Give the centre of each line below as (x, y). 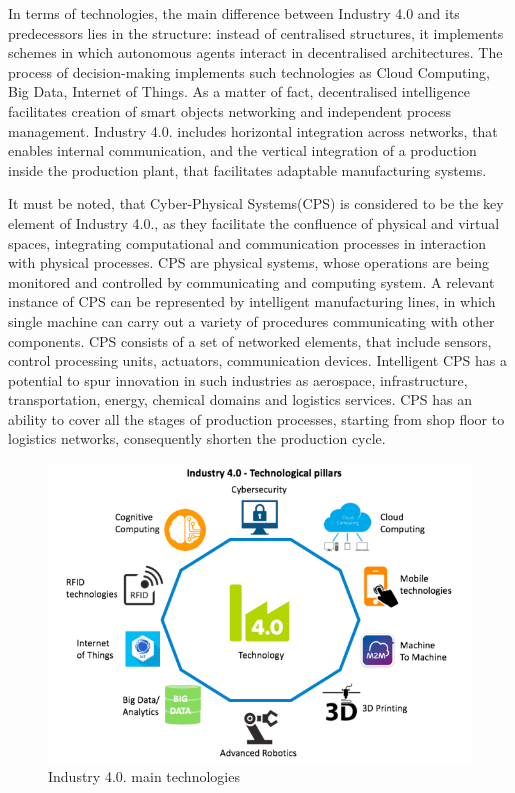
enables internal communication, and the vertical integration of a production (242, 150)
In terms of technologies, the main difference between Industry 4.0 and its (234, 13)
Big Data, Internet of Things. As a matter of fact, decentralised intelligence (239, 91)
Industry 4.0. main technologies (144, 776)
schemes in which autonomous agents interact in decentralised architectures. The (255, 52)
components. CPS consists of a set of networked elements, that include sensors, (250, 340)
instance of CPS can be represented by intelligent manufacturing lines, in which (252, 301)
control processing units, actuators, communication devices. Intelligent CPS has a (257, 360)
